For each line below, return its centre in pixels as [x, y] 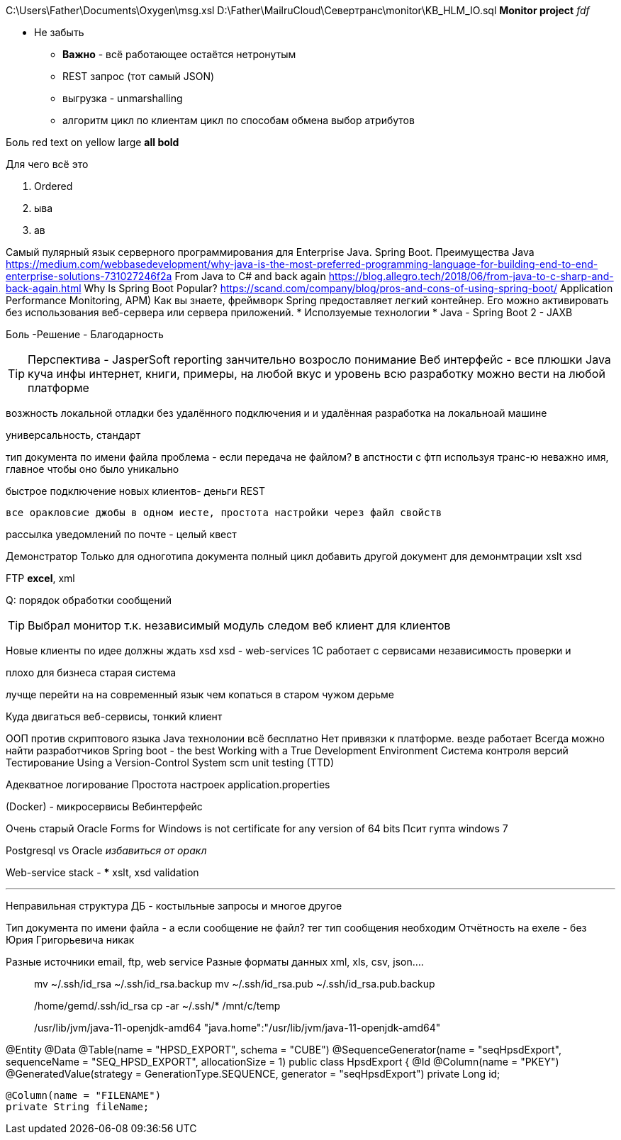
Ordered [54, 186]
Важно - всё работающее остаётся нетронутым [179, 54]
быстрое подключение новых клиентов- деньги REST [136, 491]
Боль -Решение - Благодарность [85, 334]
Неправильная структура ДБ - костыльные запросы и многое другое [174, 906]
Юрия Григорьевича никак [70, 940]
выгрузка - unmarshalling [123, 98]
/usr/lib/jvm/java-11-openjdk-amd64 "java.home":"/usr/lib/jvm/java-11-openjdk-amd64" [237, 1028]
